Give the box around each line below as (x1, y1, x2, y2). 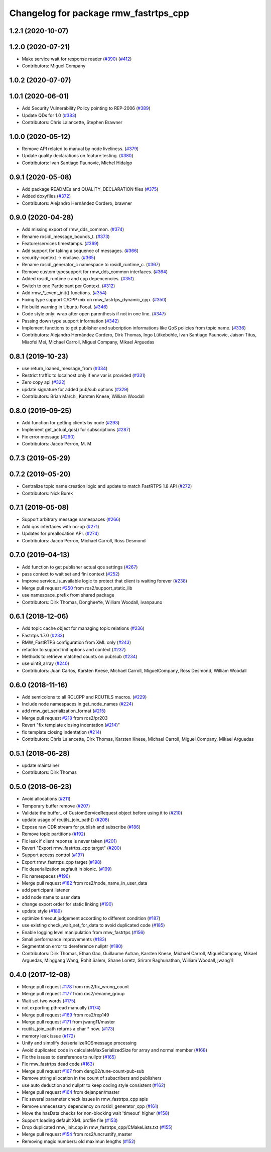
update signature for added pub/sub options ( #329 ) (22, 386, 129, 392)
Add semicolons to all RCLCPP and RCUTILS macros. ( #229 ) (22, 694, 147, 700)
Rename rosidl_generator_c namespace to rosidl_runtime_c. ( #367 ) (22, 262, 161, 268)
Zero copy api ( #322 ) (22, 379, 66, 385)
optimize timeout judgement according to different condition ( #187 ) (22, 915, 161, 921)
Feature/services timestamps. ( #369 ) (22, 241, 99, 247)
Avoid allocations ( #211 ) (22, 796, 71, 802)
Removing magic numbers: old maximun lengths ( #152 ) (22, 1138, 136, 1144)
